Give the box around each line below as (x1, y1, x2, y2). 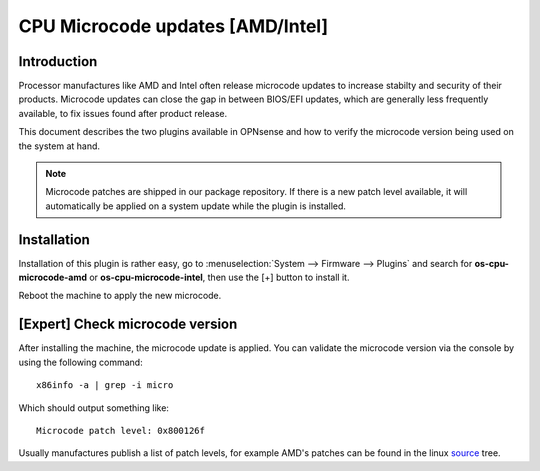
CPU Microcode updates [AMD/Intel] (18, 15, 329, 37)
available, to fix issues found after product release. (18, 107, 228, 119)
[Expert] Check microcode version (18, 316, 238, 333)
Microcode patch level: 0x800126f (36, 425, 205, 436)
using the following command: (18, 356, 144, 368)
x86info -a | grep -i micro (36, 380, 174, 391)
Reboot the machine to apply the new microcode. (18, 290, 222, 302)
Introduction (18, 53, 98, 70)
